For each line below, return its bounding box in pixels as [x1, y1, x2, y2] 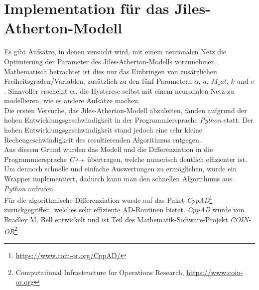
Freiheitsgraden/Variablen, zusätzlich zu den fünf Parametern [4, 76, 192, 86]
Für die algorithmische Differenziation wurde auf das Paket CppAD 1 [4, 193, 213, 205]
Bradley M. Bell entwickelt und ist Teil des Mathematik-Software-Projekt [4, 214, 228, 225]
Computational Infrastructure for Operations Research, [15, 267, 184, 277]
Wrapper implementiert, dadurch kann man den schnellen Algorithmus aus [4, 173, 233, 184]
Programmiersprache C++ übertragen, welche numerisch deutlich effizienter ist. [4, 153, 247, 164]
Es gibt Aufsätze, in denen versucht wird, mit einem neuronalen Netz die [4, 46, 227, 57]
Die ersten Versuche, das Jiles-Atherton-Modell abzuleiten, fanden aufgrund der [4, 105, 247, 115]
